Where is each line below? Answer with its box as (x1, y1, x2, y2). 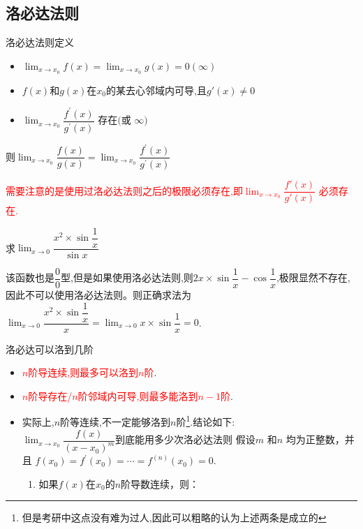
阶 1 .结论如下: (176, 412, 235, 429)
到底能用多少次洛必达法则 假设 (115, 432, 255, 447)
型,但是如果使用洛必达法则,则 (61, 270, 193, 285)
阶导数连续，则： (121, 476, 200, 491)
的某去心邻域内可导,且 (106, 82, 207, 97)
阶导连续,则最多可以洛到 (28, 365, 139, 380)
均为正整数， (286, 432, 345, 447)
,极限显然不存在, (276, 270, 350, 285)
